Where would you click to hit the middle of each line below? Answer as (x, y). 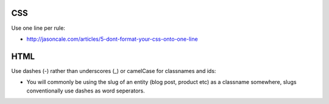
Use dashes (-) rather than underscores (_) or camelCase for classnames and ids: (114, 71)
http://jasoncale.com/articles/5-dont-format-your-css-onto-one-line (112, 39)
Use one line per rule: (38, 28)
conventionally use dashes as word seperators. (86, 91)
